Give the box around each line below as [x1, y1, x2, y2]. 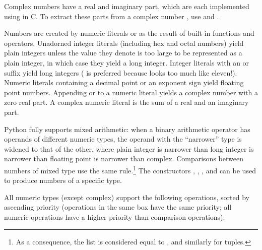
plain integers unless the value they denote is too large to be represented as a [4, 47, 242, 58]
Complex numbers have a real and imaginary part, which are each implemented [4, 1, 249, 11]
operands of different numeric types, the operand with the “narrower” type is [4, 134, 242, 144]
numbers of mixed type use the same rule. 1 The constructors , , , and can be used [4, 163, 256, 175]
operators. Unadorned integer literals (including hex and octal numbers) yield [4, 37, 244, 48]
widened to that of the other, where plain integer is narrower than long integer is [4, 143, 254, 154]
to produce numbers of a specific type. [4, 175, 122, 185]
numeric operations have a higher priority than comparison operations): [4, 211, 225, 222]
